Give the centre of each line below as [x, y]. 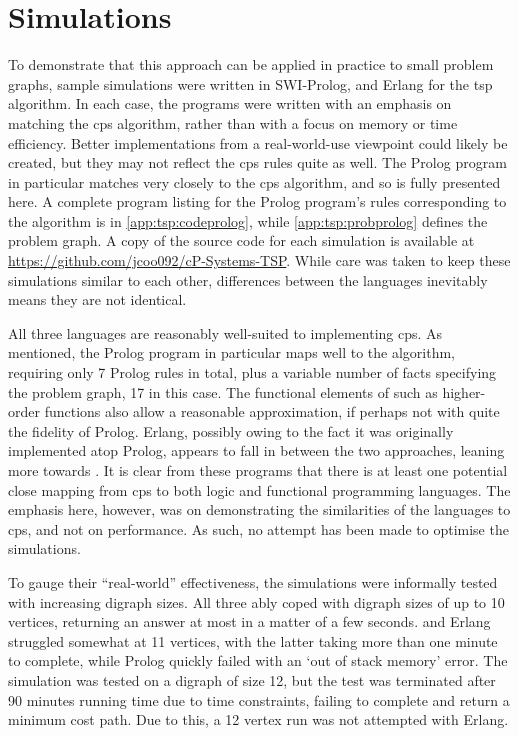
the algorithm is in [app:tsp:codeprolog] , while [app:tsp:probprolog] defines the [248, 220]
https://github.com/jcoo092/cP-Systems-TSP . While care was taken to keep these [259, 260]
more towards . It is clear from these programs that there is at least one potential [258, 470]
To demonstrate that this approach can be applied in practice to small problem [251, 64]
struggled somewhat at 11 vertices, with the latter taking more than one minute [253, 640]
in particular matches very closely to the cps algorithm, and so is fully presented [254, 181]
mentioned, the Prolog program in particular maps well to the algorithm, [231, 352]
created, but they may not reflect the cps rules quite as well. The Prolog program [257, 162]
